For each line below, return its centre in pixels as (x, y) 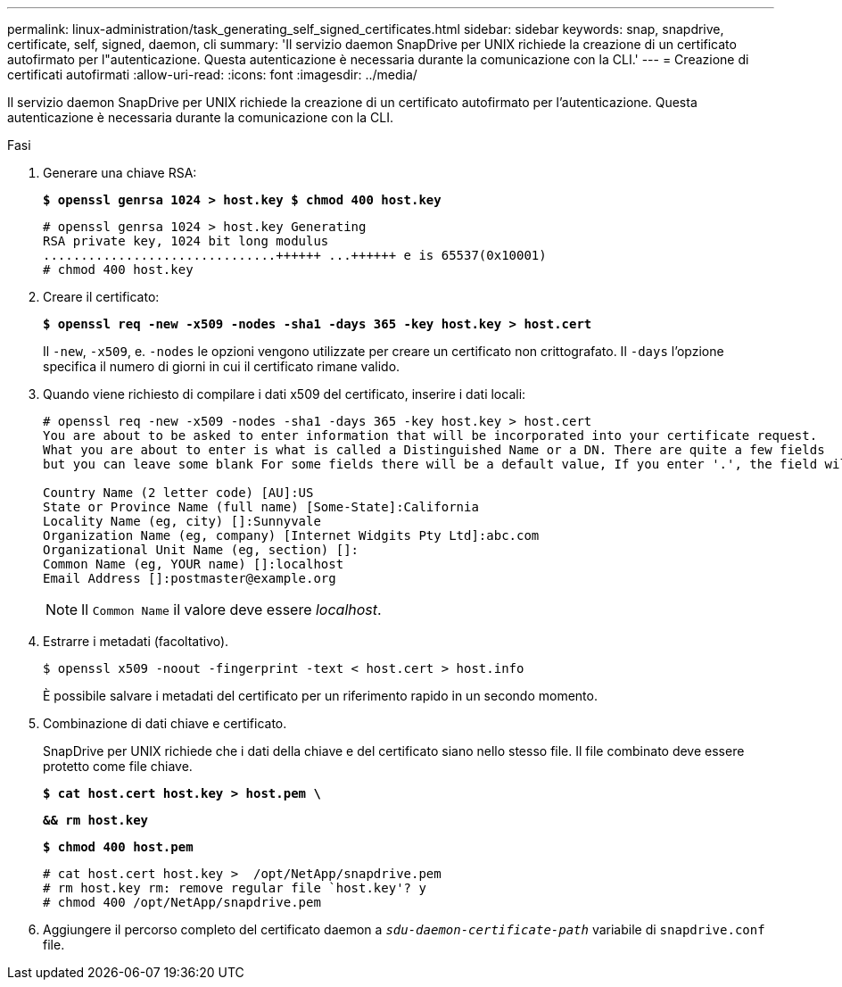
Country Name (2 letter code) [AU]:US (178, 493)
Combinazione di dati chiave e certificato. (165, 723)
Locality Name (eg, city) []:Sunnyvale (182, 521)
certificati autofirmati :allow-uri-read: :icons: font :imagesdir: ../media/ (212, 75)
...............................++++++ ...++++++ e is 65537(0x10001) (295, 255)
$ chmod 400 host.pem (118, 847)
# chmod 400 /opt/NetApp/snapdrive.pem (182, 902)
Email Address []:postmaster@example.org (190, 578)
